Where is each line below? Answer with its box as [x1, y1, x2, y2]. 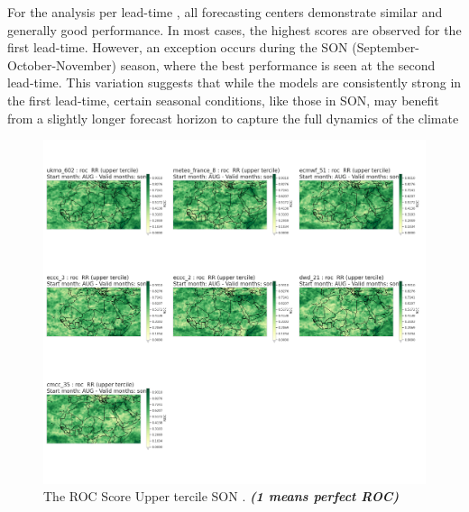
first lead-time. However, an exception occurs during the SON [7, 38, 348, 57]
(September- [352, 38, 419, 57]
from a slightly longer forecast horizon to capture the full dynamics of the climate [7, 108, 459, 127]
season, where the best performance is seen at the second [120, 55, 436, 74]
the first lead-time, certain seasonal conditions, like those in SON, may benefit [7, 90, 439, 109]
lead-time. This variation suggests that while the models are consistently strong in [7, 73, 462, 92]
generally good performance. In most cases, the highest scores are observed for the [7, 20, 462, 39]
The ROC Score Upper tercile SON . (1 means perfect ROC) [43, 487, 400, 506]
